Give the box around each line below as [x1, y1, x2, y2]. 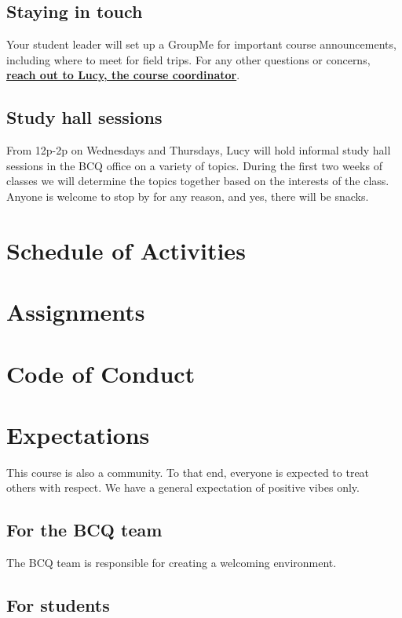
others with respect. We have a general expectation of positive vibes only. [6, 479, 360, 496]
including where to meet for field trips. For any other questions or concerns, [6, 51, 371, 67]
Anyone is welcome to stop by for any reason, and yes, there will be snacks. [6, 187, 369, 204]
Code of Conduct [6, 357, 196, 389]
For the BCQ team [6, 518, 163, 542]
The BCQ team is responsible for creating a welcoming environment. [6, 554, 337, 571]
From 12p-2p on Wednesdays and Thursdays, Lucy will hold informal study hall [6, 142, 391, 158]
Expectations [6, 418, 150, 450]
